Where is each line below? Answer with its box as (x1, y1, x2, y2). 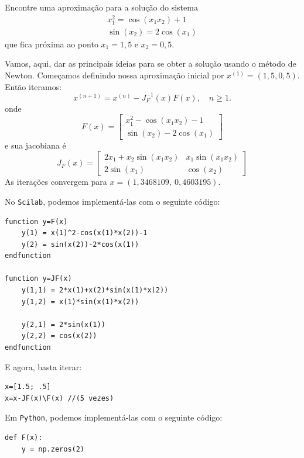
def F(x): (5, 433, 43, 442)
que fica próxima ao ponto (5, 37, 98, 50)
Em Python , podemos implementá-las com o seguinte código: (5, 411, 223, 423)
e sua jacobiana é (5, 139, 66, 151)
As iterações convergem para (5, 175, 107, 188)
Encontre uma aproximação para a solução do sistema (5, 1, 198, 13)
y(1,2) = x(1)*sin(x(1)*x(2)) (21, 297, 139, 306)
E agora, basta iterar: (5, 360, 82, 373)
